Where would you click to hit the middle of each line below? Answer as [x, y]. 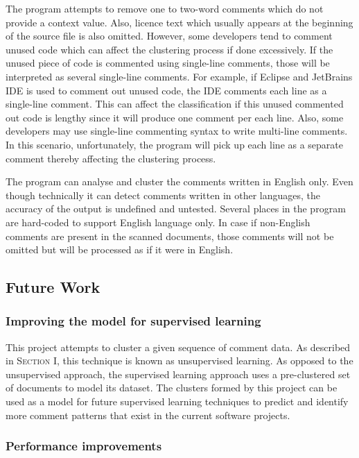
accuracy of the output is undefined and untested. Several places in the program [176, 209]
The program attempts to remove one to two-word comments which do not [165, 8]
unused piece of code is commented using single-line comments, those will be [168, 63]
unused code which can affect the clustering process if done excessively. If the [169, 49]
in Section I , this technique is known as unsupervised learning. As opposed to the [179, 361]
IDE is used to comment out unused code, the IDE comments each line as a [166, 90]
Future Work [53, 287]
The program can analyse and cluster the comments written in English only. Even [179, 181]
